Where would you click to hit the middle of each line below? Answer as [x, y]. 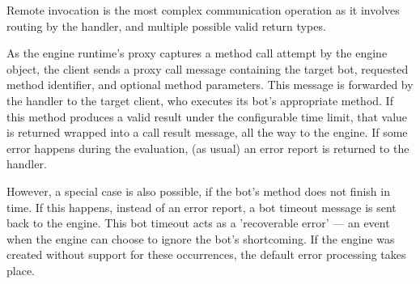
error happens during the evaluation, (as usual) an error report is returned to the [208, 148]
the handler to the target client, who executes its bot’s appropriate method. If [200, 100]
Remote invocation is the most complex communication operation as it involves [203, 10]
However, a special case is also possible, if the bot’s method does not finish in [198, 191]
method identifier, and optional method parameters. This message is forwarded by [210, 85]
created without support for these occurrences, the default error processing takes [206, 254]
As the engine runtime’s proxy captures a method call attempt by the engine [197, 53]
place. [21, 270]
